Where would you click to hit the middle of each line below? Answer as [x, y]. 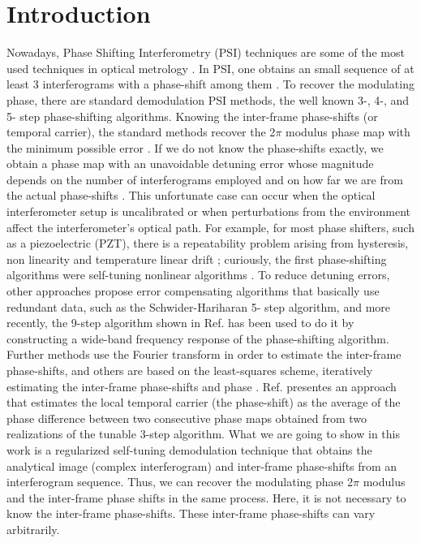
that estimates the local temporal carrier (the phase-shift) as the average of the [204, 402]
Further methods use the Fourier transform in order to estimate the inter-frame [204, 354]
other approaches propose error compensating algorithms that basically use [193, 291]
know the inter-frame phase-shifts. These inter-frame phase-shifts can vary [191, 513]
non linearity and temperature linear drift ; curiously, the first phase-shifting [197, 259]
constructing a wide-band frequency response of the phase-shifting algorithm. [198, 338]
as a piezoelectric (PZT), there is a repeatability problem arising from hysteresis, [208, 243]
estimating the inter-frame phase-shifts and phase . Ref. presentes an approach [202, 386]
